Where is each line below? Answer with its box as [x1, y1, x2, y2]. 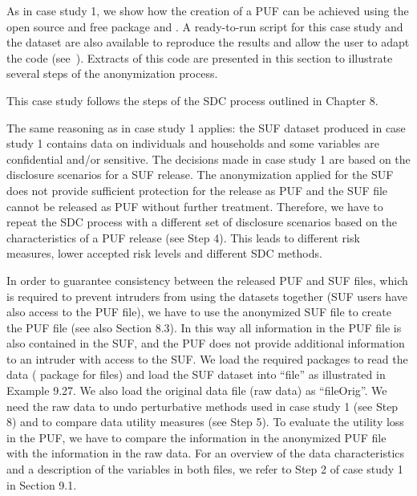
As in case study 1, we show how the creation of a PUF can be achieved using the [6, 2, 409, 18]
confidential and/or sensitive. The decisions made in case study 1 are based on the [6, 150, 411, 167]
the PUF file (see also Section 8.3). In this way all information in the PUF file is [6, 319, 402, 335]
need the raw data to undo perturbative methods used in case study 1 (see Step [6, 397, 399, 414]
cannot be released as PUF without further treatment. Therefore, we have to [6, 197, 383, 214]
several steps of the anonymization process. [6, 65, 218, 82]
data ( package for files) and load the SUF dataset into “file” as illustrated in [6, 366, 386, 383]
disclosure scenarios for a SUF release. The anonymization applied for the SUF [6, 166, 394, 183]
